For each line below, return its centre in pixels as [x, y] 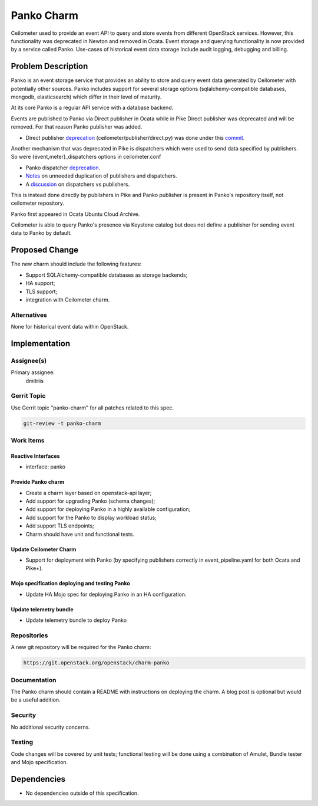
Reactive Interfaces [35, 456]
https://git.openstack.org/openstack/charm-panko [96, 663]
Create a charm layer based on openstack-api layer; [89, 493]
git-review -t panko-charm [62, 423]
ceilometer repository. [38, 203]
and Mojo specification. [39, 762]
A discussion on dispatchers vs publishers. [77, 184]
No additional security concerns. [51, 727]
